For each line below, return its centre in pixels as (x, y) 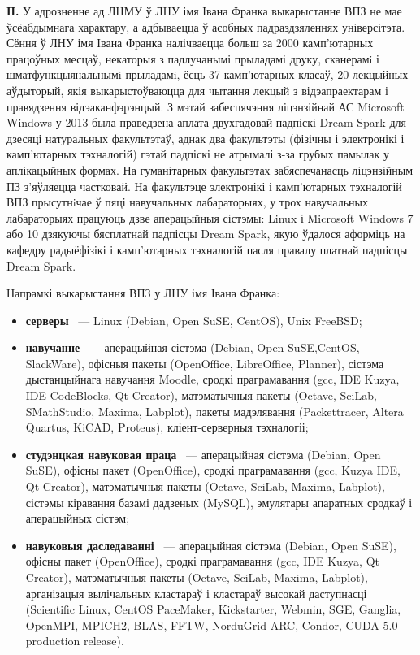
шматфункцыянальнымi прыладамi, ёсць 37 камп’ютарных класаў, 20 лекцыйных (208, 74)
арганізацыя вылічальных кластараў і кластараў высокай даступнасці (196, 593)
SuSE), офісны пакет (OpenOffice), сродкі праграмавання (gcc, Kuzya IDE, (213, 470)
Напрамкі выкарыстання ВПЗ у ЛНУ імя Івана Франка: (143, 293)
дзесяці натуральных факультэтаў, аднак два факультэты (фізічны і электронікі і (206, 138)
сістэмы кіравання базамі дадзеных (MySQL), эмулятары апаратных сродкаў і (219, 502)
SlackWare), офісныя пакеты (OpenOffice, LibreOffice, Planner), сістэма (205, 363)
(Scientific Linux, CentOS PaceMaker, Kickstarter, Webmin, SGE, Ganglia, (213, 609)
